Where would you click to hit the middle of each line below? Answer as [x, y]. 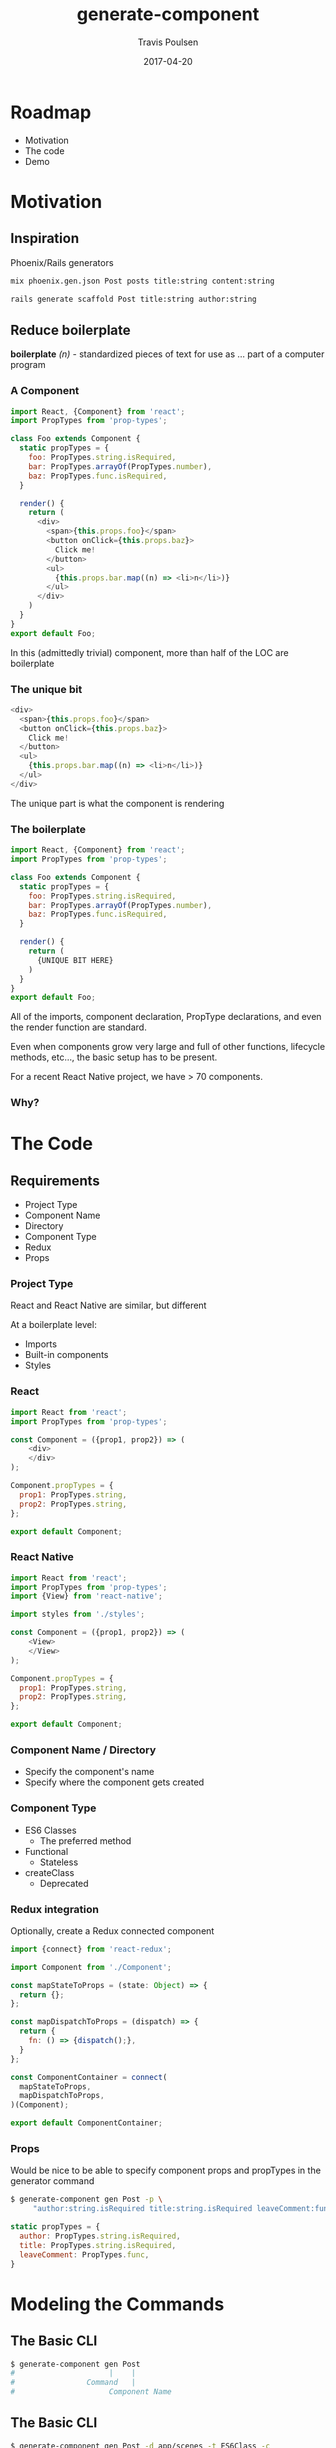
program [28, 365]
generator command [52, 2181]
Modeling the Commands [117, 2304]
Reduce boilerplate [71, 329]
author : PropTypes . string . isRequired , [100, 2236]
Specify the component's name [89, 1772]
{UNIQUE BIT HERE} [75, 960]
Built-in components [66, 1355]
